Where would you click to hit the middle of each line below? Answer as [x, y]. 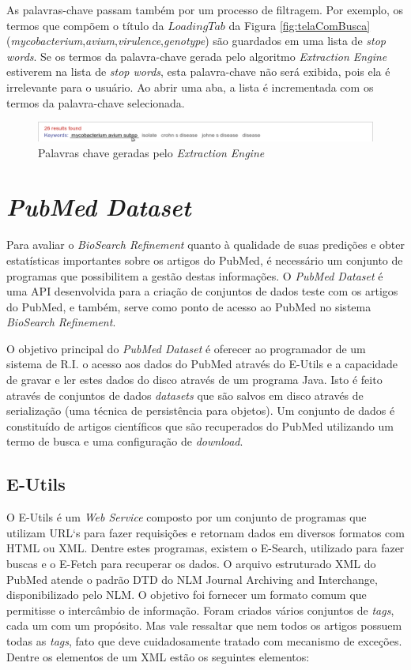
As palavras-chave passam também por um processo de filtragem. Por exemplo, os [205, 9]
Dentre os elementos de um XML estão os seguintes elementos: [158, 656]
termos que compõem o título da [85, 25]
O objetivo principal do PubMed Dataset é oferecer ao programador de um [186, 348]
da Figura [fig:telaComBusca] [300, 25]
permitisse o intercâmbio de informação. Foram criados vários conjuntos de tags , [200, 610]
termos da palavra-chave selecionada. [96, 102]
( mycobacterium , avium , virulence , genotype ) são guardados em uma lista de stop [196, 41]
